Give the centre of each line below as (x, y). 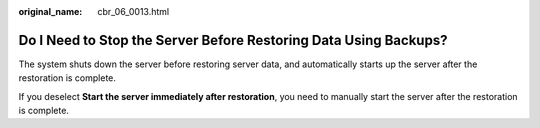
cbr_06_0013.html (133, 11)
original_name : (50, 11)
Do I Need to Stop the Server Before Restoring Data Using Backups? (233, 40)
